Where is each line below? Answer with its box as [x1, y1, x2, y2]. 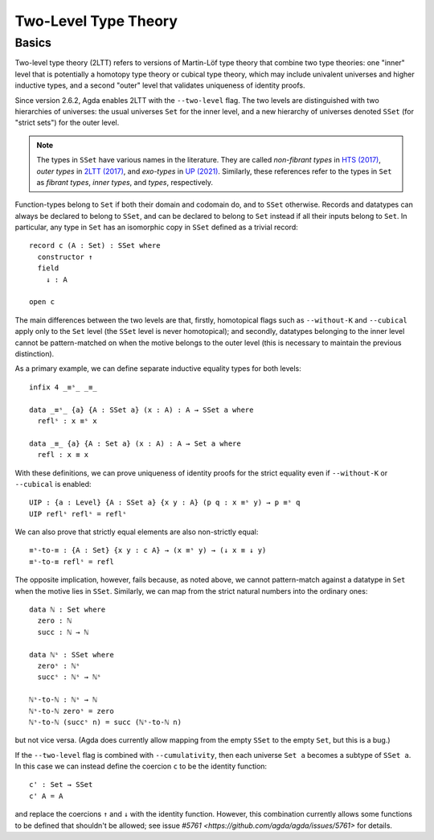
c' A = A [29, 791, 63, 801]
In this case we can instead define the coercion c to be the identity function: [14, 761, 268, 772]
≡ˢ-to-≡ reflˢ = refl [29, 557, 114, 566]
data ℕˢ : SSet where [29, 650, 114, 659]
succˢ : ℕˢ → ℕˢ [37, 673, 102, 681]
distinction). [14, 348, 55, 358]
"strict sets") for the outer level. [14, 117, 120, 128]
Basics [14, 35, 52, 50]
